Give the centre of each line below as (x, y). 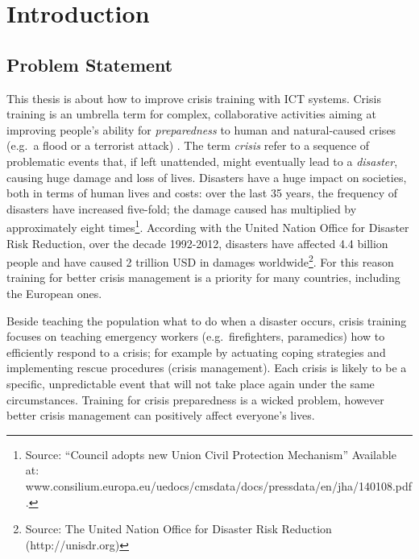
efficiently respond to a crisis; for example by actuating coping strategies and (196, 352)
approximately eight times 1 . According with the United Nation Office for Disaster (208, 226)
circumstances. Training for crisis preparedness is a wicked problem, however (195, 399)
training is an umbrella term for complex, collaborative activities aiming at (191, 114)
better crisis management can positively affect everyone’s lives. (161, 415)
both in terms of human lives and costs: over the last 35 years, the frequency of (202, 193)
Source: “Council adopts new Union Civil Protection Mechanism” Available (211, 454)
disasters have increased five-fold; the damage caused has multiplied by (182, 208)
